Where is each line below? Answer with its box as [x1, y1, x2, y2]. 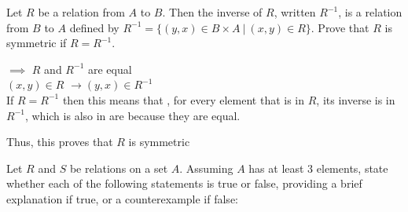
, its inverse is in [316, 91, 395, 108]
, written [274, 4, 316, 20]
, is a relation [338, 4, 402, 20]
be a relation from [38, 4, 125, 20]
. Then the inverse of [162, 4, 263, 20]
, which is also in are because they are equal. [24, 107, 241, 123]
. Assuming [179, 159, 233, 176]
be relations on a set [69, 159, 168, 176]
